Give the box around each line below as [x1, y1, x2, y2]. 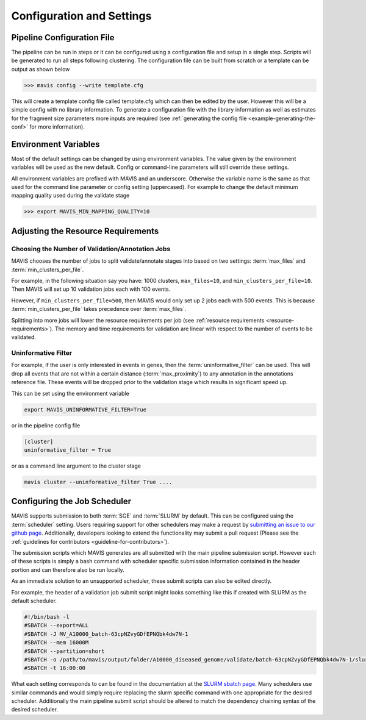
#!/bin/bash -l [24, 613, 70, 620]
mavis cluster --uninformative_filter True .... [24, 479, 173, 485]
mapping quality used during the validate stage [11, 192, 130, 199]
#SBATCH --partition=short [24, 647, 105, 655]
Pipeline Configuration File [11, 32, 115, 43]
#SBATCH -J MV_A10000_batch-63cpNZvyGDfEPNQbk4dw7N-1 [24, 630, 188, 637]
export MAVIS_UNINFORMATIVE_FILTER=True [24, 406, 146, 413]
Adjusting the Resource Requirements [11, 226, 159, 236]
